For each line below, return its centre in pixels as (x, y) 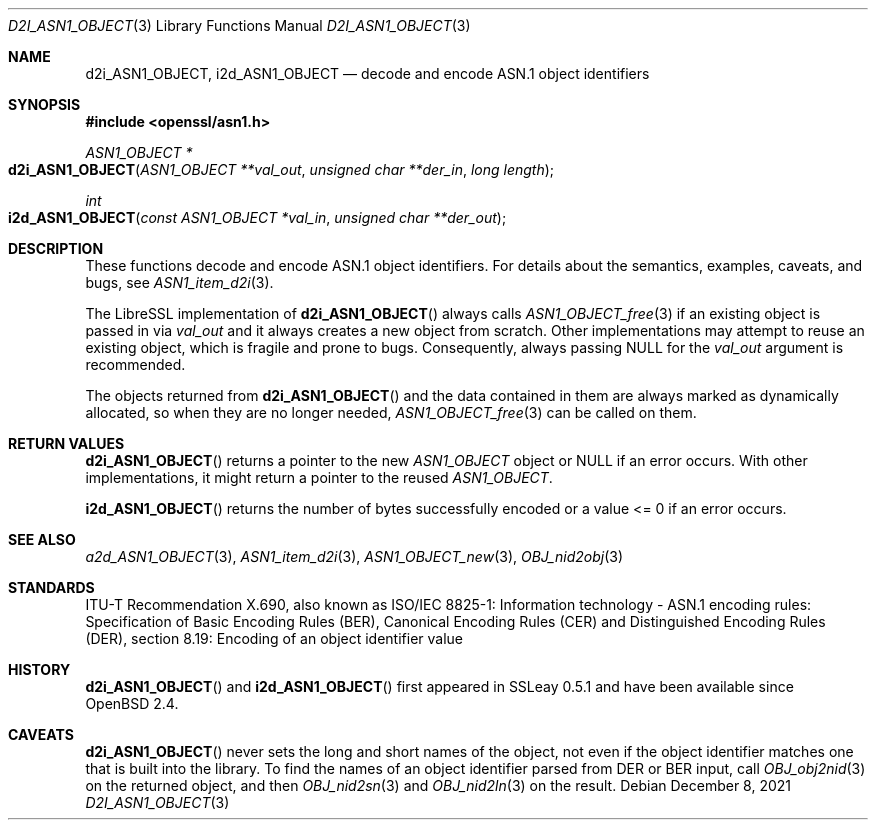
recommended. (135, 364)
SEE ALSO (42, 539)
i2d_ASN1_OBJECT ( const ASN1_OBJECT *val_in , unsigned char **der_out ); (257, 217)
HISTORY (39, 669)
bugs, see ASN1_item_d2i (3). (179, 282)
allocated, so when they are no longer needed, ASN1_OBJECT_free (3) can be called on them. (391, 412)
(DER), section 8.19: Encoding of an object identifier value (274, 638)
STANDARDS (51, 587)
